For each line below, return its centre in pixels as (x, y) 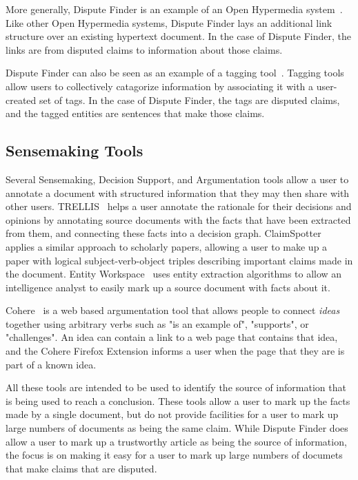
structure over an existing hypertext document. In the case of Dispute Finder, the (179, 36)
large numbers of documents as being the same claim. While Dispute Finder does (177, 428)
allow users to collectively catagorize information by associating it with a (160, 86)
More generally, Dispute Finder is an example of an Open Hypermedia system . (174, 9)
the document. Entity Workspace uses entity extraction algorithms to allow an (174, 274)
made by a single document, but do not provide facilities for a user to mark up (172, 414)
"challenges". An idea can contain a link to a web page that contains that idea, (172, 337)
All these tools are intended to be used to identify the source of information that (176, 387)
